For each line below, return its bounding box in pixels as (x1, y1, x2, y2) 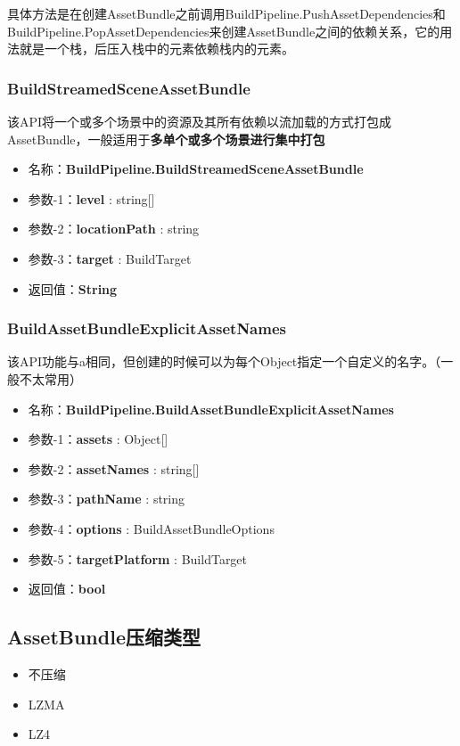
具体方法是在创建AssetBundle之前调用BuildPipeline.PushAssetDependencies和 (7, 4, 446, 22)
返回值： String (28, 279, 118, 298)
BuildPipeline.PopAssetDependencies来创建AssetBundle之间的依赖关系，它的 (7, 21, 440, 40)
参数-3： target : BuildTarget (28, 249, 192, 267)
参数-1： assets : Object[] (28, 430, 168, 448)
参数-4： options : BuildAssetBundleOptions (28, 519, 275, 537)
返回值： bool (28, 579, 106, 598)
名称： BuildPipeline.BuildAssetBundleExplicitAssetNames (28, 399, 394, 418)
